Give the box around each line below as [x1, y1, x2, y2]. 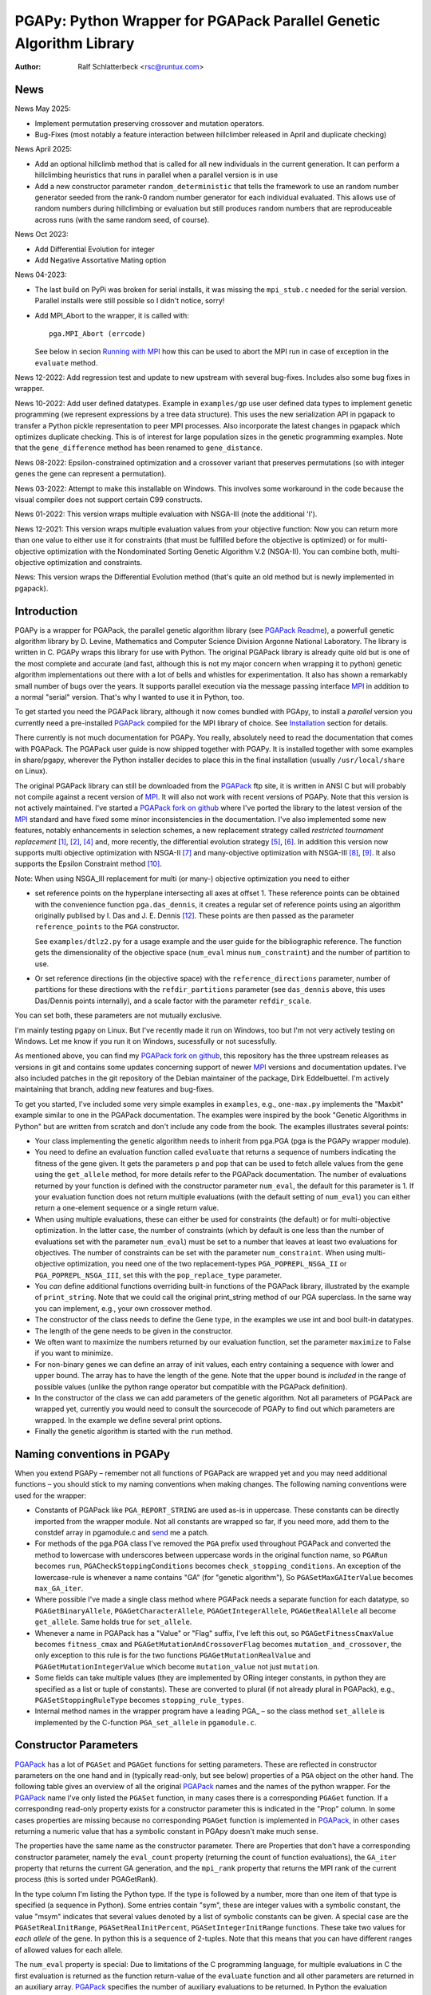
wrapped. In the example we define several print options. [34, 1415, 223, 1424]
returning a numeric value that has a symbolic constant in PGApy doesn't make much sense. [14, 1826, 318, 1835]
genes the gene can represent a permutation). [14, 469, 167, 479]
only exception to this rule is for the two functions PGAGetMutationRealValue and [34, 1650, 311, 1660]
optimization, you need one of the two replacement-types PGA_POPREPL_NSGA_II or [66, 1259, 347, 1269]
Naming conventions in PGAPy [14, 1447, 171, 1460]
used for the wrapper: [14, 1491, 87, 1500]
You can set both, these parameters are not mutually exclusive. [14, 1010, 223, 1021]
